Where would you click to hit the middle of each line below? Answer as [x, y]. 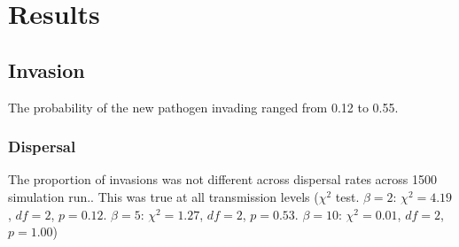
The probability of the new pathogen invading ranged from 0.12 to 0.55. [203, 107]
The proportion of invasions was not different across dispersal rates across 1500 [223, 179]
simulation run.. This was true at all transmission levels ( [163, 196]
